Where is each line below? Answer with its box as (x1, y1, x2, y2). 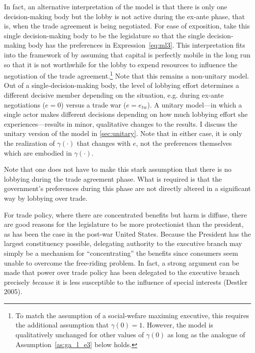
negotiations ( (4, 99, 46, 109)
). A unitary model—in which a (147, 99, 242, 109)
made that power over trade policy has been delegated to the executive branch (4, 267, 240, 277)
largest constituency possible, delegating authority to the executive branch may (4, 238, 242, 248)
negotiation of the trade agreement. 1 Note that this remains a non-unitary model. (4, 69, 249, 81)
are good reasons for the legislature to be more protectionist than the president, (4, 219, 244, 229)
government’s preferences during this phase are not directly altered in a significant (4, 183, 251, 193)
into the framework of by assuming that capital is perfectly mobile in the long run (4, 49, 251, 59)
